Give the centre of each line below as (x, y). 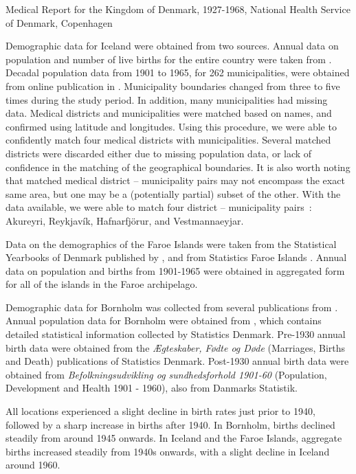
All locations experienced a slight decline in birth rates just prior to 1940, (160, 411)
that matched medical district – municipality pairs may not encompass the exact (175, 180)
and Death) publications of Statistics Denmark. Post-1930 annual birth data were (177, 361)
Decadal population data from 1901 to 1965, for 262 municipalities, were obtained (178, 72)
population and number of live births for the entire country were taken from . (169, 59)
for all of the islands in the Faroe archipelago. (102, 284)
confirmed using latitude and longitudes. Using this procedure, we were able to (171, 126)
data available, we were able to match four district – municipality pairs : (159, 207)
